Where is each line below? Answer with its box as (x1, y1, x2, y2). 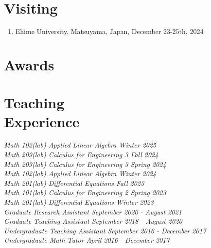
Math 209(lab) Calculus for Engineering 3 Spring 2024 (4, 159, 166, 169)
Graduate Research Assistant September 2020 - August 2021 (4, 206, 182, 216)
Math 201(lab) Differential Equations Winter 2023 (4, 197, 154, 207)
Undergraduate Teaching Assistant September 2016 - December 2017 (4, 225, 206, 235)
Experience (4, 112, 80, 132)
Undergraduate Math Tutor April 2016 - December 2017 (4, 235, 170, 245)
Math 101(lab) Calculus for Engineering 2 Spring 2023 (4, 187, 166, 198)
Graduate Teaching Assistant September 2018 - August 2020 (4, 216, 182, 226)
